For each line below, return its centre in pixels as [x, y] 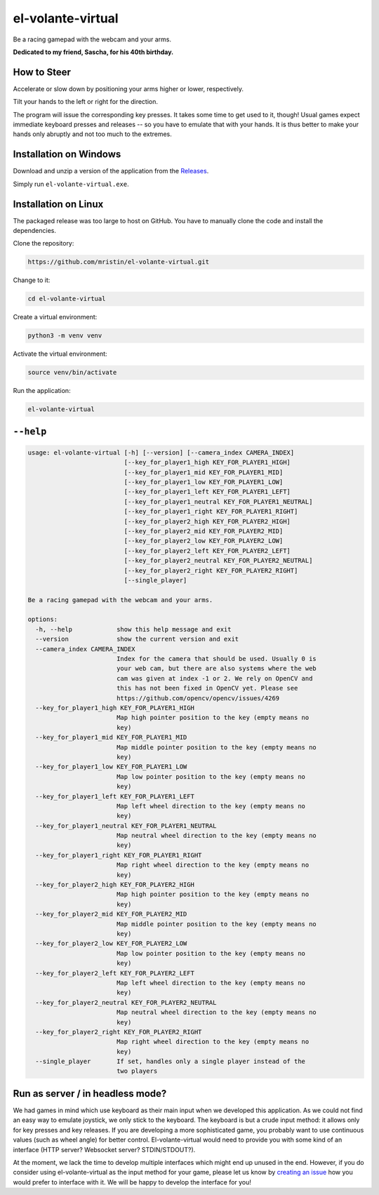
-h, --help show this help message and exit [133, 629]
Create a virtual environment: [55, 317]
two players [137, 1071]
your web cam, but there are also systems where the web [217, 669]
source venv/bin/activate [72, 373]
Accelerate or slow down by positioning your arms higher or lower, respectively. [128, 88]
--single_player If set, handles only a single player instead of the [170, 1062]
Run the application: [42, 391]
